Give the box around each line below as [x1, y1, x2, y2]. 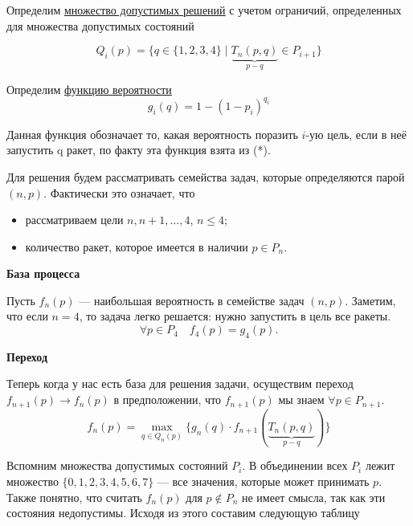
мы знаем [278, 391, 325, 408]
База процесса [6, 265, 80, 282]
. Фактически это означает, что [43, 184, 195, 201]
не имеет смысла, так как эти [242, 488, 386, 505]
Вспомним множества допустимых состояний [6, 457, 228, 474]
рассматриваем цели [25, 211, 124, 228]
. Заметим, [345, 292, 396, 308]
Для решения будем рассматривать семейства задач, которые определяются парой [6, 168, 405, 185]
